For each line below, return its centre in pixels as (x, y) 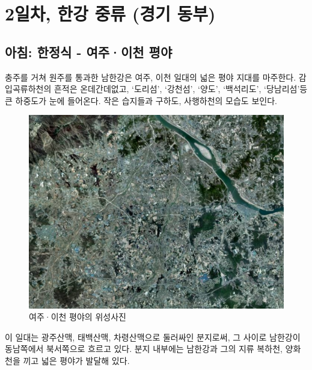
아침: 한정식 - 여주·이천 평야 (89, 51)
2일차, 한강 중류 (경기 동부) (110, 14)
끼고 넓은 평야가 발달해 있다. (76, 361)
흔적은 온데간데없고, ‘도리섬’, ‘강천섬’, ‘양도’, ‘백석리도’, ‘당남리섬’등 (181, 89)
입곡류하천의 (28, 89)
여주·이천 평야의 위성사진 (78, 317)
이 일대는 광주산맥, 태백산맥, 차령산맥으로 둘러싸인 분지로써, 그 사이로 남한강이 (153, 337)
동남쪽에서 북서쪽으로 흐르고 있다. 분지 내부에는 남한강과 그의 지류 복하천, (144, 349)
